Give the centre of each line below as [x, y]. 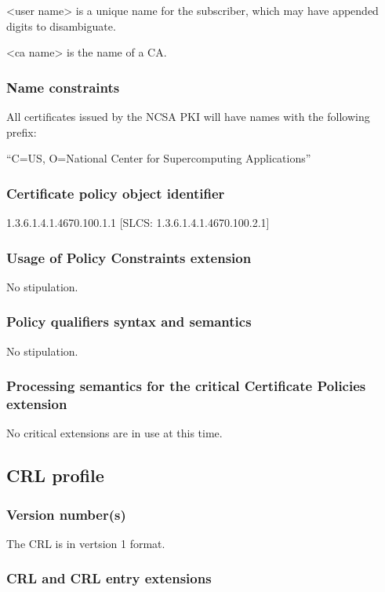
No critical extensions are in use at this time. [114, 433]
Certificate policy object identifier [116, 193]
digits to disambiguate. [61, 26]
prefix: [22, 132]
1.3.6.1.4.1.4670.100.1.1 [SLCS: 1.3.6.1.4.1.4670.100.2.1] [138, 222]
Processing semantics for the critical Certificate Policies [186, 386]
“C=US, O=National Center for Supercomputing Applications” [159, 158]
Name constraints [63, 87]
